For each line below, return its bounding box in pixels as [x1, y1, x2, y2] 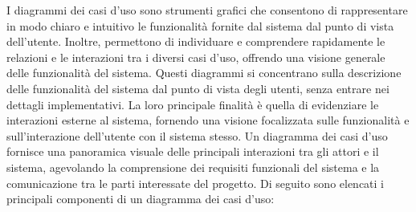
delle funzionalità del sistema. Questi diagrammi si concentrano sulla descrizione [6, 64, 402, 81]
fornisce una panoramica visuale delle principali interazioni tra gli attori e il [6, 143, 379, 160]
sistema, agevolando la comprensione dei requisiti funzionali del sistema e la [6, 158, 380, 175]
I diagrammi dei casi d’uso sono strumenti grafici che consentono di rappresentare [6, 2, 408, 18]
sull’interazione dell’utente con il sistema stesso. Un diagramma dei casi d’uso [6, 127, 388, 144]
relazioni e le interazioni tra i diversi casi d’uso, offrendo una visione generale [6, 48, 385, 65]
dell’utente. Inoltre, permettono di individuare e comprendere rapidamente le [6, 33, 385, 50]
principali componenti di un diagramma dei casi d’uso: [6, 190, 275, 207]
